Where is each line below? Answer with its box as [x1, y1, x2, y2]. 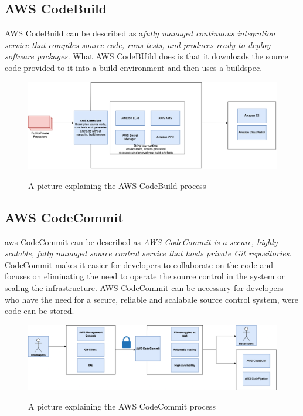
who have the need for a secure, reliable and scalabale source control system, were [5, 293, 299, 305]
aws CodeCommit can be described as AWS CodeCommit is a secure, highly [5, 235, 278, 248]
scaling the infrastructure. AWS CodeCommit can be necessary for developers [5, 281, 284, 293]
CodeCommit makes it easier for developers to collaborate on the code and [5, 258, 274, 270]
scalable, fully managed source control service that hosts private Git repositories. [5, 247, 292, 259]
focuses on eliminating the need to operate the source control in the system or [5, 270, 285, 282]
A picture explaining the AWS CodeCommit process [28, 400, 216, 412]
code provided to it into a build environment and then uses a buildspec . [5, 61, 263, 73]
